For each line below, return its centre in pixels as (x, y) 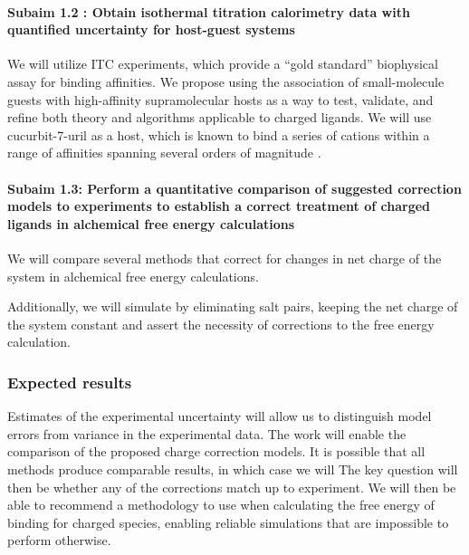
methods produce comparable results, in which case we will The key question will (233, 469)
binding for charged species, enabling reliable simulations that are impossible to (228, 522)
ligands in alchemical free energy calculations (151, 223)
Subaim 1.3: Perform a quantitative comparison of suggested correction (234, 188)
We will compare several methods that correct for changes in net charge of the (225, 258)
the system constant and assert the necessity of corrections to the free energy (221, 324)
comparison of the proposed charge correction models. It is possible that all (216, 451)
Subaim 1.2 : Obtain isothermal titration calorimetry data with (209, 11)
